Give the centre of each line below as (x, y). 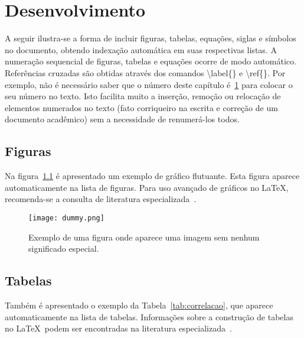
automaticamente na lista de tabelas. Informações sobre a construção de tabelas (149, 316)
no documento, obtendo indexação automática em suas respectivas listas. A (141, 49)
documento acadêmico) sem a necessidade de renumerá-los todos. (122, 119)
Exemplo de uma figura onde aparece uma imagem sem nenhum (144, 237)
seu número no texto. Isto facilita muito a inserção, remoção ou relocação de (143, 96)
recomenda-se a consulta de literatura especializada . (101, 199)
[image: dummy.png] (66, 218)
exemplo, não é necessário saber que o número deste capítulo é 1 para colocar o (149, 84)
